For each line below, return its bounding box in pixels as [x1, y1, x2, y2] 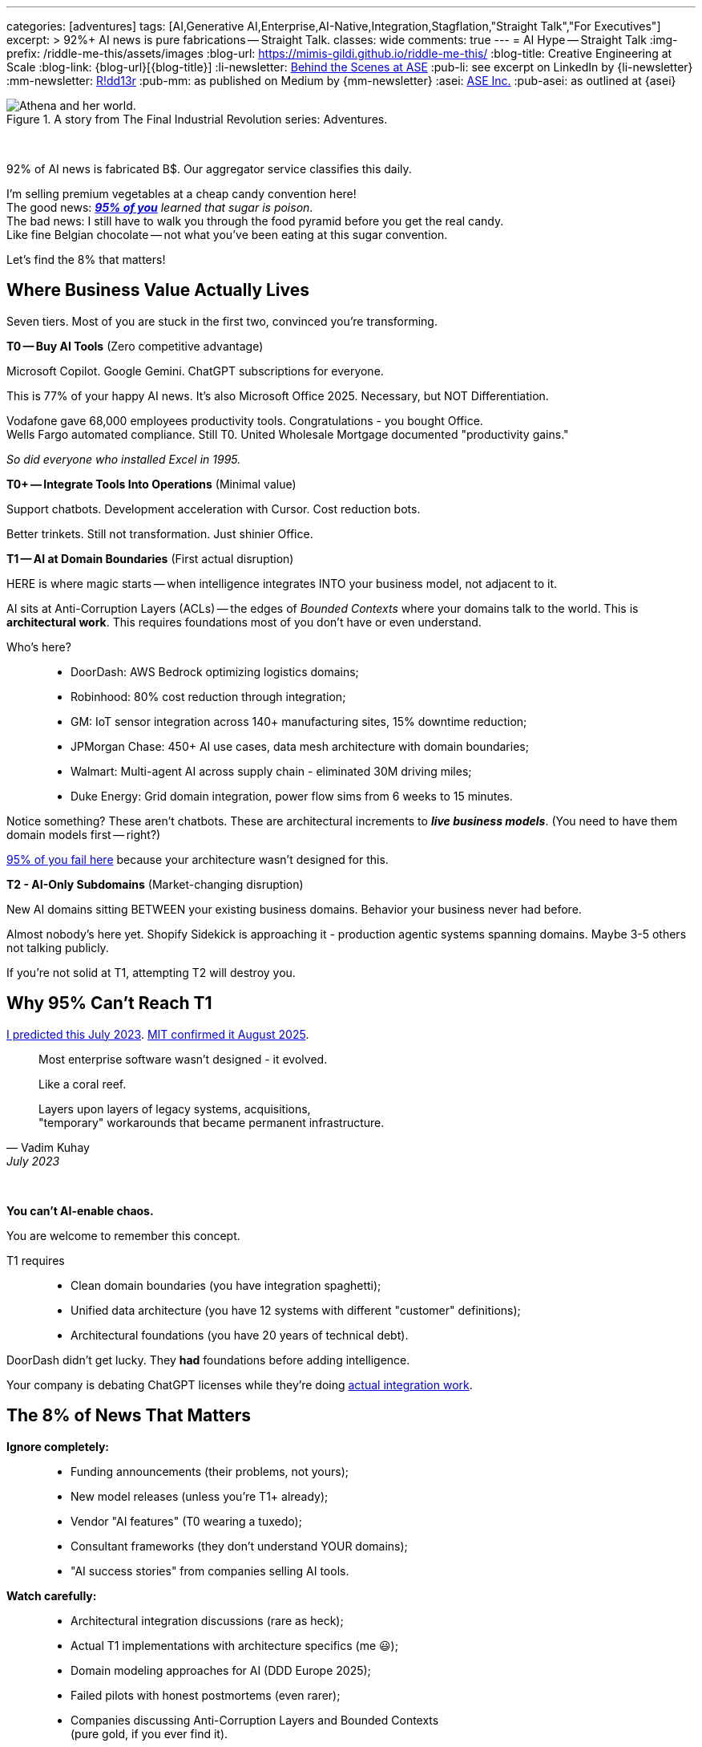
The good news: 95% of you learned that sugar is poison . [6, 201, 313, 214]
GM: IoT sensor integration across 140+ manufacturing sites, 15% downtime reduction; [71, 714, 527, 728]
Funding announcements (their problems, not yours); [71, 1464, 349, 1478]
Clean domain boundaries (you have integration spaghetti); [71, 1278, 381, 1292]
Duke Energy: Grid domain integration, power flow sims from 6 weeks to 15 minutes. [71, 788, 513, 803]
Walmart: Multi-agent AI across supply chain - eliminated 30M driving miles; [71, 764, 472, 778]
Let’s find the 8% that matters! [6, 253, 166, 266]
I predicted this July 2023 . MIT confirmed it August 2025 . [6, 1027, 309, 1041]
